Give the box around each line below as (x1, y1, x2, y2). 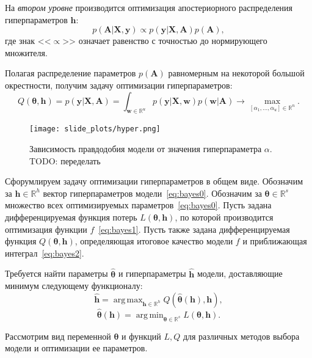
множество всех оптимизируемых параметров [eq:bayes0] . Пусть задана (5, 199, 272, 211)
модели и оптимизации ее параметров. (5, 342, 148, 354)
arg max (113, 295, 143, 304)
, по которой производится (175, 210, 274, 223)
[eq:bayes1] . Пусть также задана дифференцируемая (98, 222, 290, 235)
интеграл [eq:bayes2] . (5, 246, 84, 259)
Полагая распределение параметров (5, 67, 136, 79)
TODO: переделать (29, 154, 101, 167)
